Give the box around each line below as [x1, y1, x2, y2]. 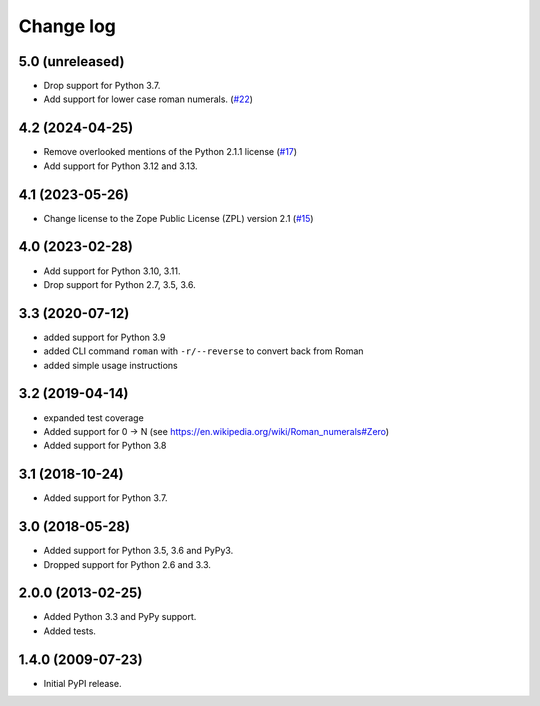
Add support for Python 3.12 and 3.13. [43, 160, 198, 172]
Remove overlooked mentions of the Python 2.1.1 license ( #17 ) [43, 146, 298, 158]
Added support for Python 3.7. [43, 492, 168, 504]
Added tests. [43, 625, 97, 637]
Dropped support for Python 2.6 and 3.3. [43, 558, 212, 570]
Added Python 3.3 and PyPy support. [43, 611, 197, 623]
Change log [18, 15, 117, 37]
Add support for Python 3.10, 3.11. [43, 265, 181, 277]
